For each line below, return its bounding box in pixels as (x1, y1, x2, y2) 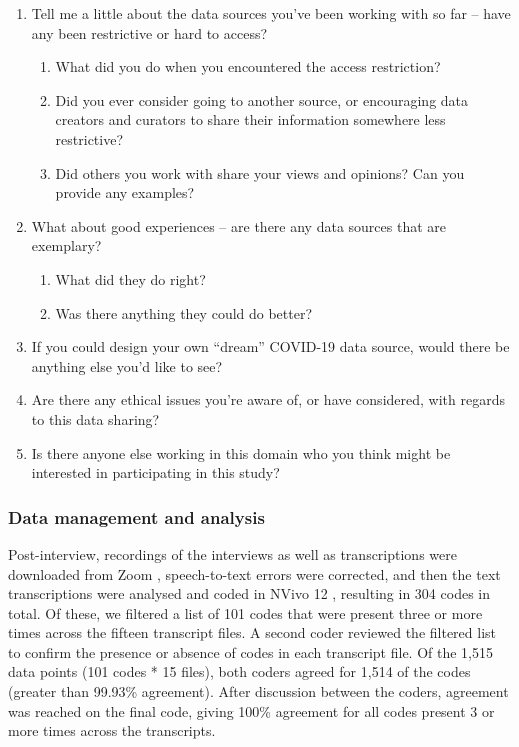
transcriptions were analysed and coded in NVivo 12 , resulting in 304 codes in (8, 583, 490, 604)
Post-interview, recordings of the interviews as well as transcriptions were (8, 543, 457, 564)
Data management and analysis (8, 504, 265, 529)
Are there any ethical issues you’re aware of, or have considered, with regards (31, 389, 505, 410)
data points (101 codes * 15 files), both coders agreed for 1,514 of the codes (8, 661, 471, 682)
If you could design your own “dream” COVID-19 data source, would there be (31, 336, 510, 357)
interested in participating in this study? (31, 462, 280, 483)
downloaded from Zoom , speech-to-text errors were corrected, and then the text (8, 563, 501, 584)
